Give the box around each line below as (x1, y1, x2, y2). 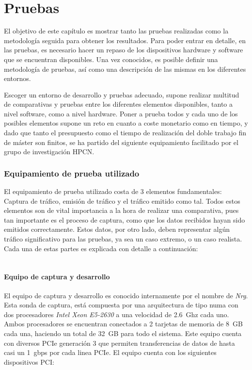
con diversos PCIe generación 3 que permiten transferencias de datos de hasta (4, 338, 235, 348)
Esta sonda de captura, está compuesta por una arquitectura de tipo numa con (4, 300, 238, 310)
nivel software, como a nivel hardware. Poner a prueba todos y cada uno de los (4, 108, 238, 118)
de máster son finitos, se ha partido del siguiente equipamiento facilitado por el (4, 137, 238, 147)
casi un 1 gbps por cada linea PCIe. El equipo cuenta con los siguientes (4, 347, 217, 357)
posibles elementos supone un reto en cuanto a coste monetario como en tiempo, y (4, 118, 248, 128)
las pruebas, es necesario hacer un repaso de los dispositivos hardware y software (4, 45, 243, 55)
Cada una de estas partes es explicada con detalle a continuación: (4, 243, 198, 253)
